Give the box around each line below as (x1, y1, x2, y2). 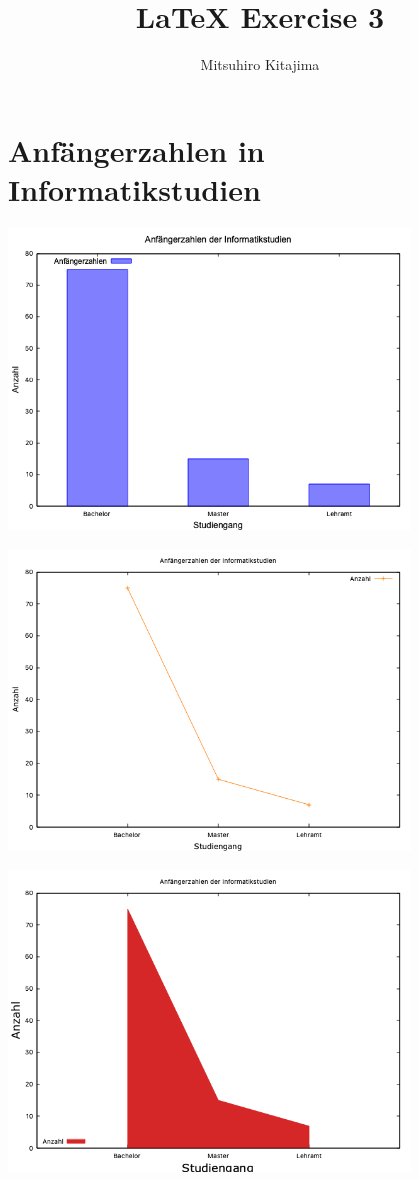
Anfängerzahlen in (8, 129, 265, 170)
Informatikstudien (8, 168, 261, 209)
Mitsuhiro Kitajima (200, 54, 320, 75)
